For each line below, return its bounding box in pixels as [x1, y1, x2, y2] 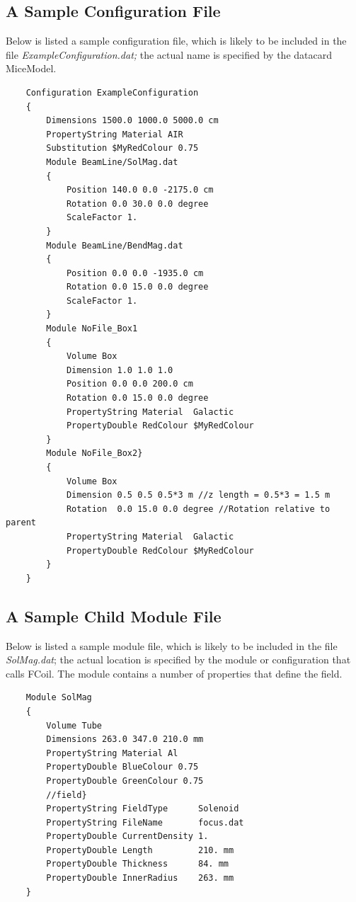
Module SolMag [25, 692, 92, 703]
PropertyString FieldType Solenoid [46, 804, 239, 814]
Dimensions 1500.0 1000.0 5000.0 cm [46, 115, 219, 126]
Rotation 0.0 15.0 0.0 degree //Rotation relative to [66, 503, 331, 514]
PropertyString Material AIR [46, 129, 183, 139]
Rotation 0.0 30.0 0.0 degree [66, 198, 209, 209]
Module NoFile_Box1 [46, 324, 138, 334]
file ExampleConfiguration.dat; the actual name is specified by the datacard [6, 47, 332, 62]
